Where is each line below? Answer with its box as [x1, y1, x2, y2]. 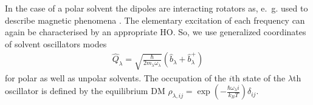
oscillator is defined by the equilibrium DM [5, 84, 165, 97]
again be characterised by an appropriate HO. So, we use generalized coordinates [5, 25, 306, 38]
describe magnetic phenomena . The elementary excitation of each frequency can [5, 13, 305, 26]
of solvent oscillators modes [5, 37, 107, 50]
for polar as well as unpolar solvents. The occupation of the [5, 71, 227, 84]
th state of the [232, 71, 286, 84]
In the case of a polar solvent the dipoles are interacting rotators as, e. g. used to [5, 2, 308, 14]
